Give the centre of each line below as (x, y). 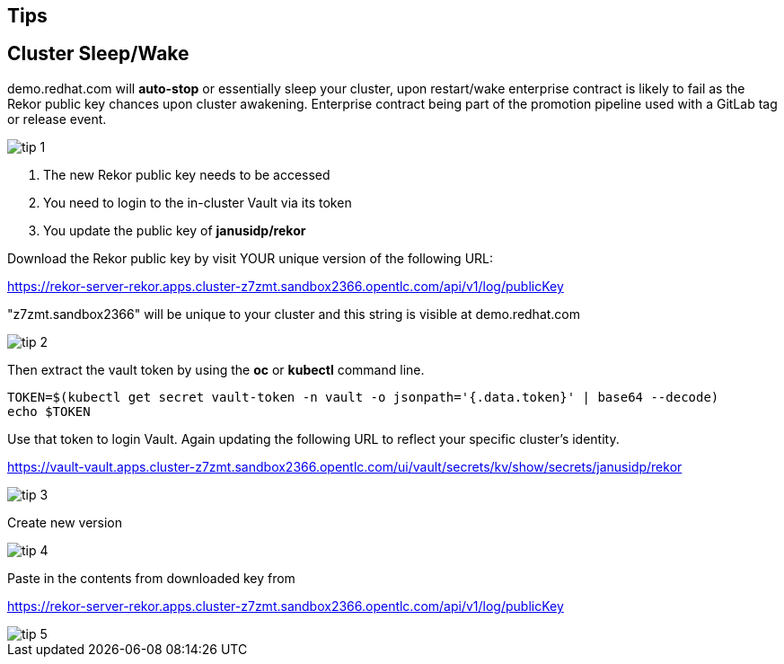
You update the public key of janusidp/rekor (175, 230)
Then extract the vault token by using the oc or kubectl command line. (216, 369)
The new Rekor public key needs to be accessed (187, 174)
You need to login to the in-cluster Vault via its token (198, 202)
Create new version (65, 522)
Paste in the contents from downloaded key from (151, 578)
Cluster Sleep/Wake (98, 54)
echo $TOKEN (49, 411)
